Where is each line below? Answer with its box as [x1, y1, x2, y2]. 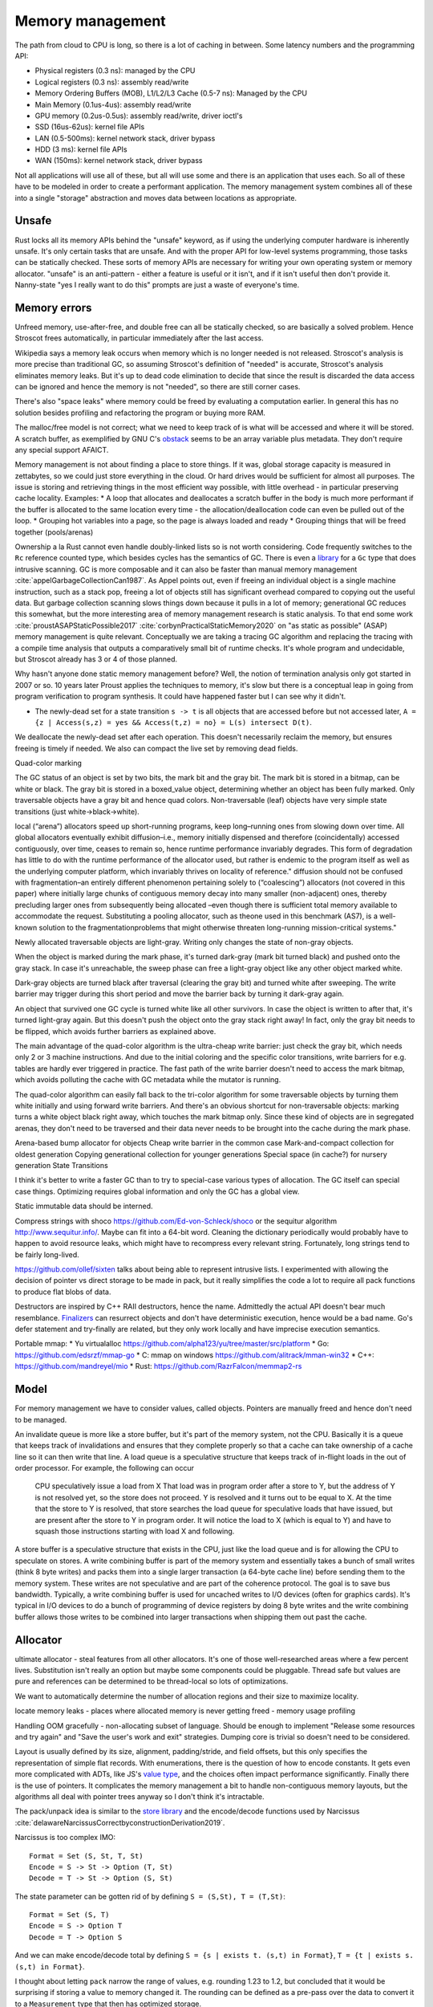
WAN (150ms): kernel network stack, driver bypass [34, 156, 203, 165]
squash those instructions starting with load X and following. [34, 1526, 235, 1537]
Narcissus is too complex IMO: [14, 1833, 116, 1842]
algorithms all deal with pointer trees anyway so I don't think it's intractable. [14, 1791, 265, 1801]
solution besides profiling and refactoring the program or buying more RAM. [14, 408, 266, 417]
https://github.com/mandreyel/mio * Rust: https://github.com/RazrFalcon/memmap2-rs [14, 1362, 302, 1371]
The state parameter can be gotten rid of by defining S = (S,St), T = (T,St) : [14, 1891, 286, 1901]
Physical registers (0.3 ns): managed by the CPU [34, 66, 196, 75]
